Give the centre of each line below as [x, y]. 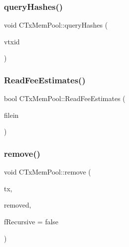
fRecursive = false [31, 221]
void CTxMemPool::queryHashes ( [56, 25]
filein [11, 115]
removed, [18, 205]
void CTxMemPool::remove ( [48, 172]
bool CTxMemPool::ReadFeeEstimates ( [65, 98]
